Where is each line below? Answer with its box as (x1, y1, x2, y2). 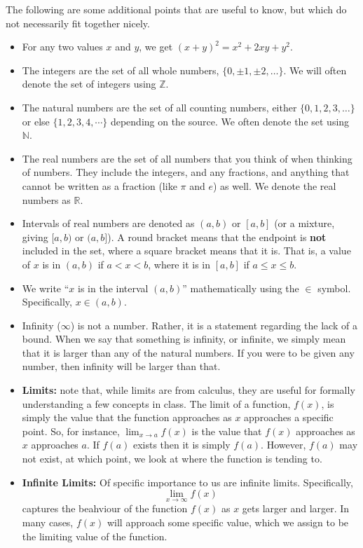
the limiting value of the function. (22, 528, 167, 543)
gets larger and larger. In (242, 501, 350, 516)
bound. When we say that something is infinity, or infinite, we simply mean (22, 331, 346, 346)
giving (22, 229, 48, 244)
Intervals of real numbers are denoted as (22, 216, 195, 231)
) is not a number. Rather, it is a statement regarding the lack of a (70, 317, 357, 332)
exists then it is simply (132, 437, 231, 452)
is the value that (191, 423, 262, 438)
